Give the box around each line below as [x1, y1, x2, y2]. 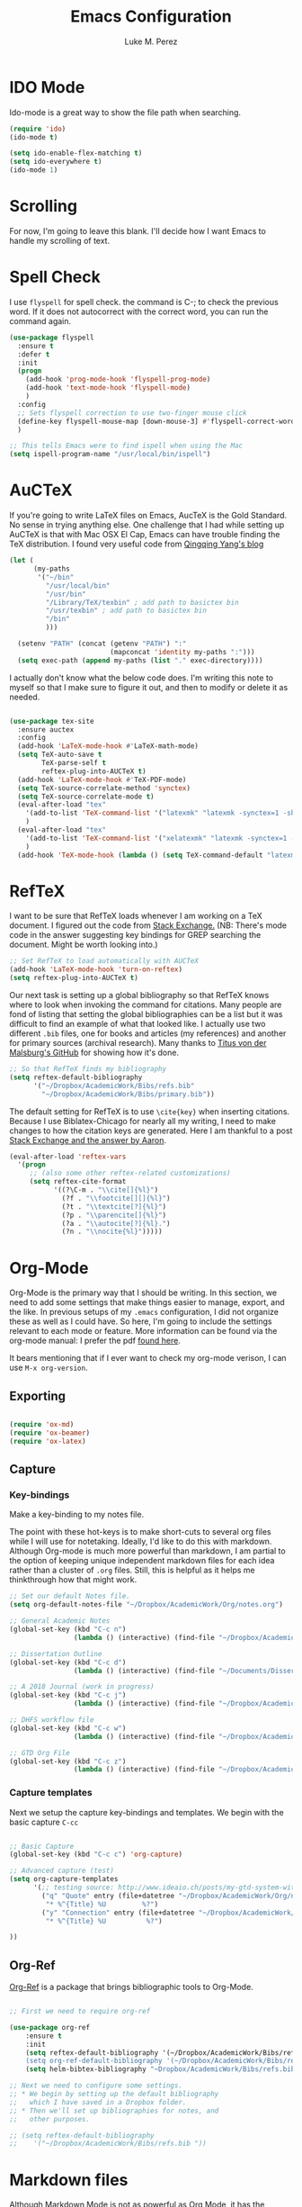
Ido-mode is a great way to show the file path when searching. [9, 106, 241, 118]
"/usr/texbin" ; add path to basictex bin [45, 606, 207, 616]
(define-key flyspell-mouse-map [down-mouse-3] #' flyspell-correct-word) [17, 417, 299, 426]
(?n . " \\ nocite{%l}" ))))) [61, 1227, 164, 1237]
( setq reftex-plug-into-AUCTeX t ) [9, 974, 139, 983]
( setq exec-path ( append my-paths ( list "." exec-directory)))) [17, 655, 263, 665]
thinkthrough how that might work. [9, 1574, 138, 1585]
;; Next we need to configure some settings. [9, 2081, 182, 2090]
